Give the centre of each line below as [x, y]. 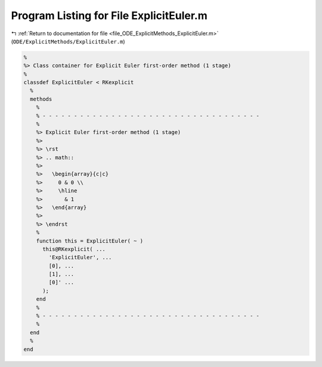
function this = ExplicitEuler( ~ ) [89, 241]
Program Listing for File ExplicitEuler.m [109, 15]
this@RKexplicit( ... [74, 249]
